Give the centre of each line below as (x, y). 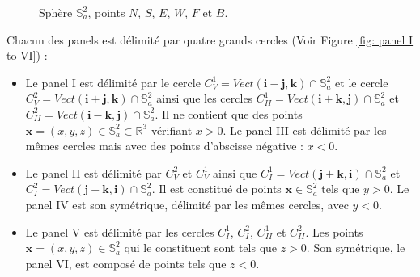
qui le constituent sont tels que (201, 248)
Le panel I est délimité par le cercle (113, 82)
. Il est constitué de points (216, 189)
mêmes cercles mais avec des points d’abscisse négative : (164, 146)
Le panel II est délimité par (93, 172)
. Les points (334, 231)
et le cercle (362, 82)
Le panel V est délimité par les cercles (120, 231)
